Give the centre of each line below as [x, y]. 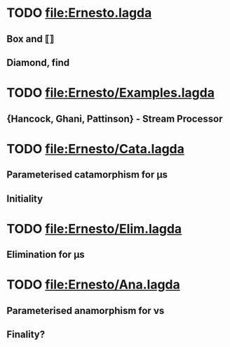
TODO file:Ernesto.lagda [79, 13]
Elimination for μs [46, 255]
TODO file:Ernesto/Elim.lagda [94, 229]
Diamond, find [38, 62]
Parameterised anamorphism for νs [86, 310]
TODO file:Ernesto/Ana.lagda [93, 285]
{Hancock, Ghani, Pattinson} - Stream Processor [115, 118]
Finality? [26, 335]
